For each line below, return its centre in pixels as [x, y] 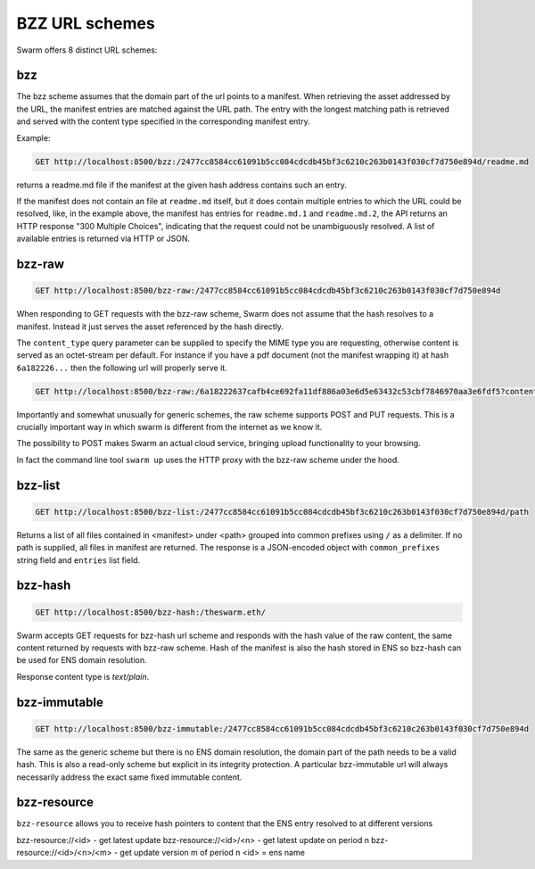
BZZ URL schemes [86, 23]
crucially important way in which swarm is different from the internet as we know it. [169, 427]
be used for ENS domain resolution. [82, 660]
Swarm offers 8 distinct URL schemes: [87, 50]
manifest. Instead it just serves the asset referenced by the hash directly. [150, 327]
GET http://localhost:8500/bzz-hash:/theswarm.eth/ [151, 612]
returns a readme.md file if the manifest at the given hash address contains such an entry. [181, 185]
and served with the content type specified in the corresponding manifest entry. [164, 121]
